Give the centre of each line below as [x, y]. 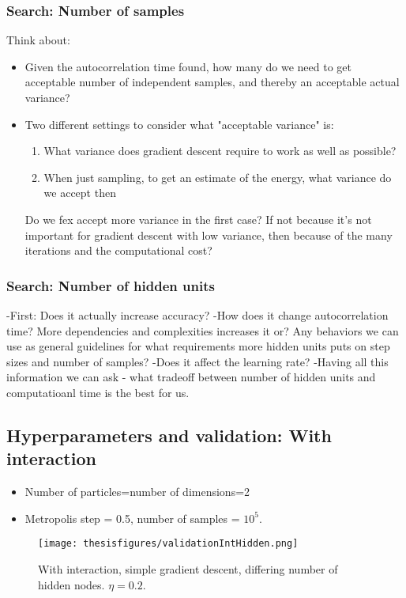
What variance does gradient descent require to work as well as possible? [220, 151]
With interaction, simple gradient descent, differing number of [188, 568]
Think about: [38, 40]
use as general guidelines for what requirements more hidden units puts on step [198, 346]
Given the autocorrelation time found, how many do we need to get [188, 66]
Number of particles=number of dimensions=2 [137, 492]
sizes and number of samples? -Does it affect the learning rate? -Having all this [197, 361]
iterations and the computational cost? [118, 250]
